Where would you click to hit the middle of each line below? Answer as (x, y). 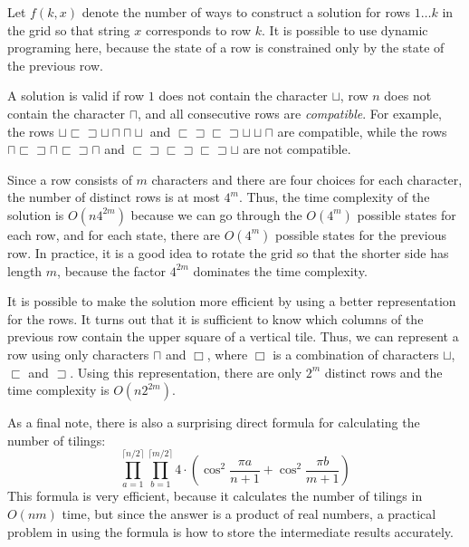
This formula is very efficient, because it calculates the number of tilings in (215, 496)
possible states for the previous (361, 234)
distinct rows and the (383, 372)
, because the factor (111, 270)
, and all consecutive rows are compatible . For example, (289, 113)
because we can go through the (216, 214)
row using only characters (78, 354)
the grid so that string (69, 29)
